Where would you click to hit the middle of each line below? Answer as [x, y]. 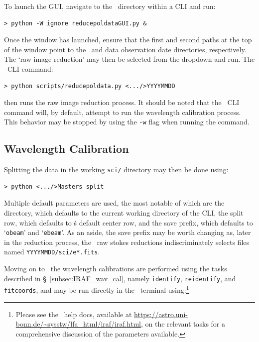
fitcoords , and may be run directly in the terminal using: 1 [97, 289]
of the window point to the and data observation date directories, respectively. [125, 49]
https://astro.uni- [161, 314]
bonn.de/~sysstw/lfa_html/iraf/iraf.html [78, 324]
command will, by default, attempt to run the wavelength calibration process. [123, 112]
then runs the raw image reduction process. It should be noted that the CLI [122, 102]
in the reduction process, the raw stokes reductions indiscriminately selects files [127, 242]
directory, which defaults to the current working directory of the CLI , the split [124, 213]
